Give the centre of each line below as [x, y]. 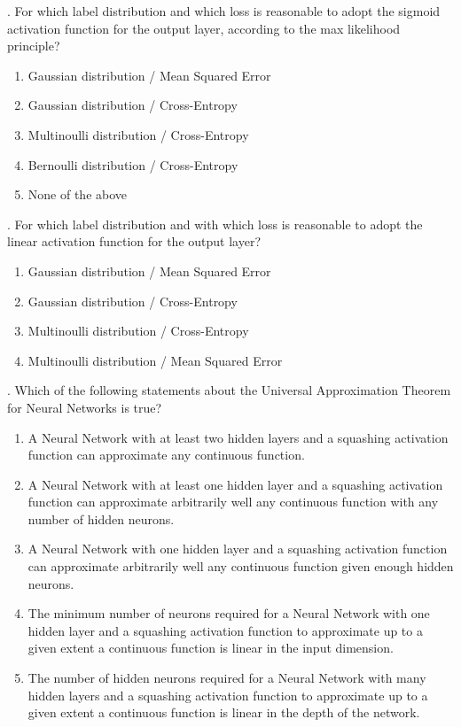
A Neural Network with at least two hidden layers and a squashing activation [238, 437]
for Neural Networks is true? [85, 407]
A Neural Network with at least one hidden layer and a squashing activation [235, 484]
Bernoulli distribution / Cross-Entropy [133, 164]
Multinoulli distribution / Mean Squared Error [155, 360]
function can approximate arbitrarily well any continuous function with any [233, 502]
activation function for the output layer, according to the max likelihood [204, 28]
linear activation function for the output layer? [134, 241]
